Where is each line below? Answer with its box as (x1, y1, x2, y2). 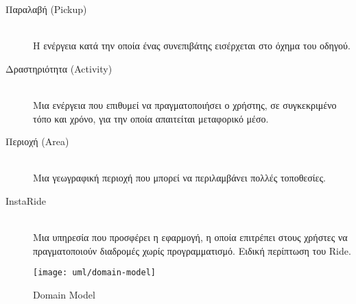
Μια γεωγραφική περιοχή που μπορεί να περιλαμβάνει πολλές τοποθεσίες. (33, 170, 326, 185)
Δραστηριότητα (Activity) (5, 61, 112, 75)
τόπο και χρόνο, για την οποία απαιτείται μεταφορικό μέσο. (33, 111, 269, 125)
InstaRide (5, 193, 46, 207)
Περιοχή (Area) (5, 134, 69, 149)
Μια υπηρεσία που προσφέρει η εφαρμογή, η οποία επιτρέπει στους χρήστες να (33, 230, 348, 244)
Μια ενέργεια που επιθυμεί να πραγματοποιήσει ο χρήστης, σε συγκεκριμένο (33, 97, 337, 112)
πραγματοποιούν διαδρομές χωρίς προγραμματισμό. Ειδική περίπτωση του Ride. (33, 243, 351, 257)
